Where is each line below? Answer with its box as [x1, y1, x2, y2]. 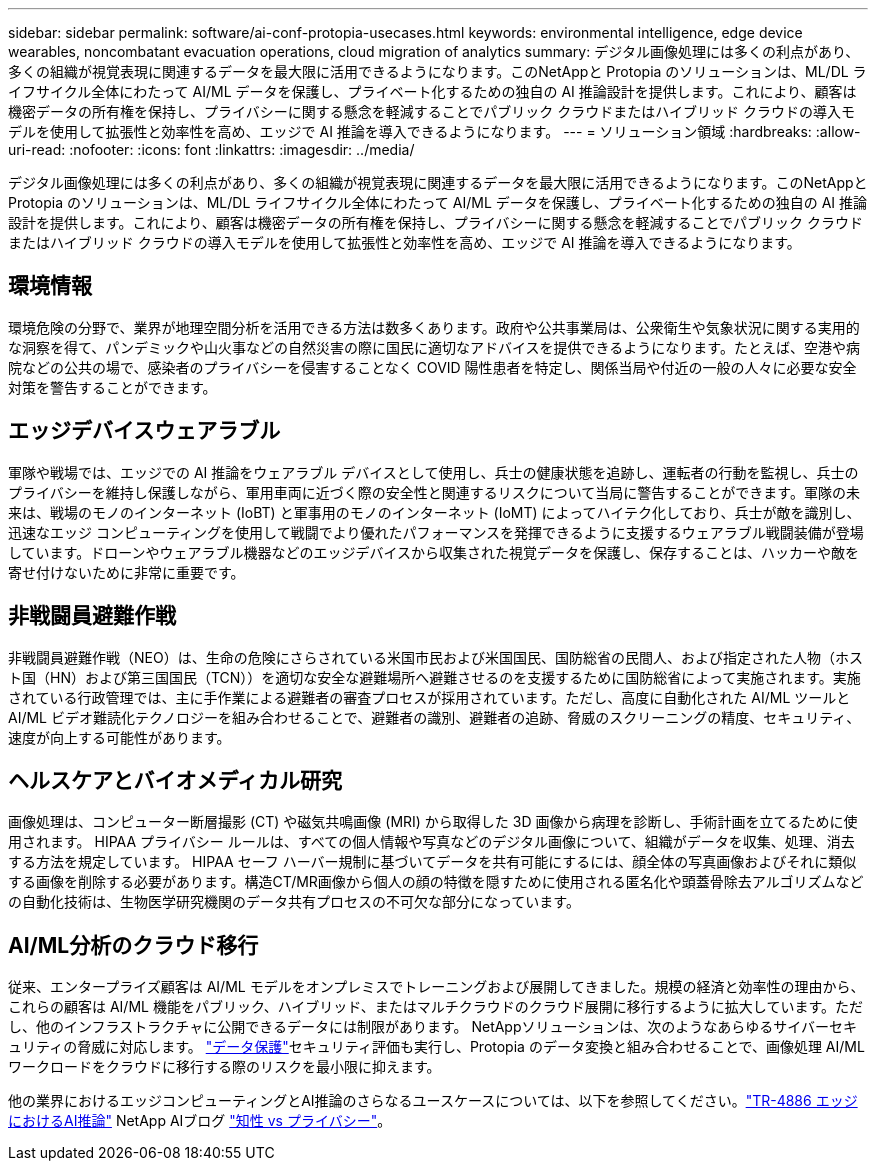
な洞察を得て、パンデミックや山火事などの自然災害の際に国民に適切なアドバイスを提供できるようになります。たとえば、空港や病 [8, 338, 860, 356]
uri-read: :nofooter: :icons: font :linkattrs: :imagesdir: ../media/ [8, 141, 415, 158]
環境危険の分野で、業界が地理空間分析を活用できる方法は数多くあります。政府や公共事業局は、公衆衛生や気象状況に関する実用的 [8, 318, 860, 336]
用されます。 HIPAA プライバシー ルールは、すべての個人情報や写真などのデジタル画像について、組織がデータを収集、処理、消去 [8, 833, 855, 851]
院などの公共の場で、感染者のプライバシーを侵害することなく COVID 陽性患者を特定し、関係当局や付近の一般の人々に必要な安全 [8, 358, 857, 376]
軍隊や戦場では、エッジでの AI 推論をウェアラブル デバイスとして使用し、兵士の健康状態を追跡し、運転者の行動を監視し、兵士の [8, 463, 859, 481]
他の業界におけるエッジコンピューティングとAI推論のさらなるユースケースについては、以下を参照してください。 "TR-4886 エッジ [8, 1092, 858, 1110]
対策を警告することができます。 [8, 378, 217, 396]
